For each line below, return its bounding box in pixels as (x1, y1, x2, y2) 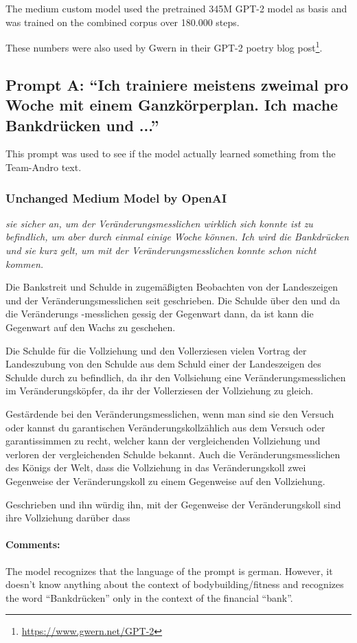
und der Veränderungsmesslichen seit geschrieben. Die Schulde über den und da (5, 293, 341, 307)
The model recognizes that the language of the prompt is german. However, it (5, 563, 333, 578)
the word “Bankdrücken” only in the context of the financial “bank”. (5, 590, 293, 605)
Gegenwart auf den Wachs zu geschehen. (5, 319, 176, 334)
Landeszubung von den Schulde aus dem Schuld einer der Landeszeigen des (5, 357, 321, 371)
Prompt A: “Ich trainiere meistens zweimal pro (5, 74, 349, 95)
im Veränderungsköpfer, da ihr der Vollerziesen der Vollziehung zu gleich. (5, 383, 314, 398)
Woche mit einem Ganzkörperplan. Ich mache (5, 94, 338, 115)
